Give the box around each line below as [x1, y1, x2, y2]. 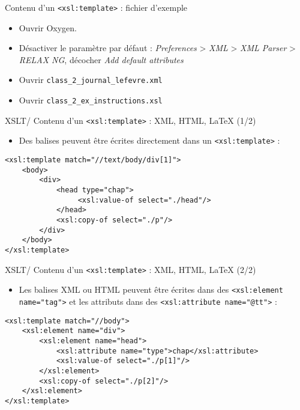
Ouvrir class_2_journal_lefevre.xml [19, 73, 163, 86]
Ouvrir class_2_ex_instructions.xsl [19, 94, 163, 106]
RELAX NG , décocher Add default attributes [19, 53, 184, 66]
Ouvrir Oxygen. [19, 21, 77, 34]
